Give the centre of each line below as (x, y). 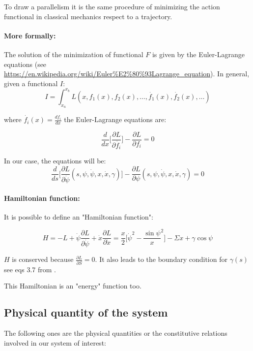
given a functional (31, 83)
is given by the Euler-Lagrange (198, 54)
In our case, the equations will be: (55, 161)
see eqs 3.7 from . (30, 269)
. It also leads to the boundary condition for (161, 259)
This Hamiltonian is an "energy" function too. (73, 286)
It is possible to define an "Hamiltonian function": (79, 216)
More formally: (30, 35)
